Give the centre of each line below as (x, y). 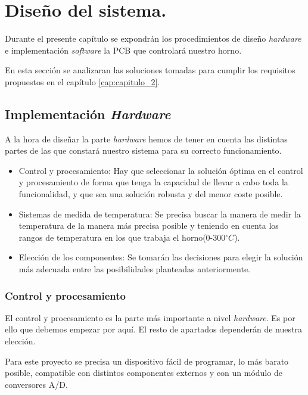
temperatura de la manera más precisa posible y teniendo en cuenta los (149, 226)
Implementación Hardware (88, 113)
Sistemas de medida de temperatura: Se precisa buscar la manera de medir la (160, 214)
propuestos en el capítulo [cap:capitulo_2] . (83, 81)
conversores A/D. (36, 384)
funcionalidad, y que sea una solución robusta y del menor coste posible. (151, 194)
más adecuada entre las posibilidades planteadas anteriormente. (135, 269)
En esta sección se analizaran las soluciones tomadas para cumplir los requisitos (150, 70)
